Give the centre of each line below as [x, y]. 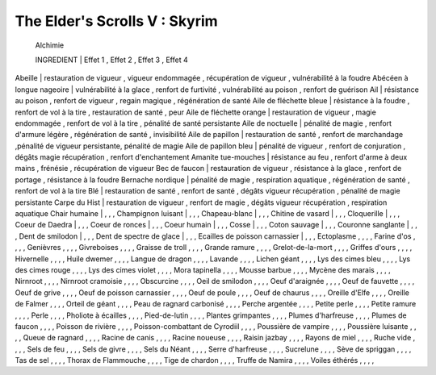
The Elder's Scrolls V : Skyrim [116, 21]
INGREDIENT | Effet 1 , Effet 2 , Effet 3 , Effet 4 [112, 60]
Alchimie [50, 45]
